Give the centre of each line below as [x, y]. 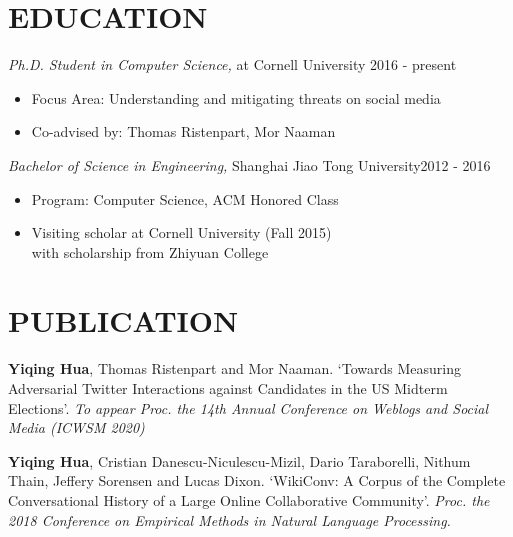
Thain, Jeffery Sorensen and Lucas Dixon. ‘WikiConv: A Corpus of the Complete [257, 480]
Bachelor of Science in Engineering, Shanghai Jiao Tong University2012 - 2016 [249, 164]
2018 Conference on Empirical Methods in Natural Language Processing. [229, 519]
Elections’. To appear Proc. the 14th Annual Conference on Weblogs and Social [248, 407]
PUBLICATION [123, 320]
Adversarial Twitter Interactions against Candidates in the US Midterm [228, 388]
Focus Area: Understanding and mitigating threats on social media [236, 97]
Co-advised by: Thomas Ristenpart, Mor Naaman [183, 131]
